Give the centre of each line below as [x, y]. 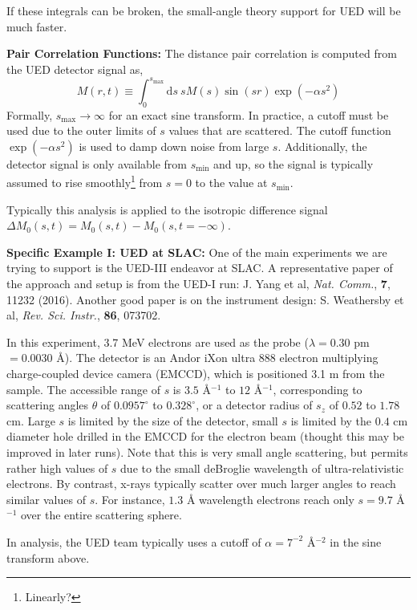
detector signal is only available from [97, 163]
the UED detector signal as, [75, 69]
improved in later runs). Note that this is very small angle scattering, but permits [207, 452]
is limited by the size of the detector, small [173, 420]
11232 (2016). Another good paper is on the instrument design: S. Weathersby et [205, 299]
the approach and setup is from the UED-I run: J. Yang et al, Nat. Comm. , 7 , [198, 284]
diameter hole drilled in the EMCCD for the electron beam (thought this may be [206, 436]
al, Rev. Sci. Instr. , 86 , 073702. [84, 315]
